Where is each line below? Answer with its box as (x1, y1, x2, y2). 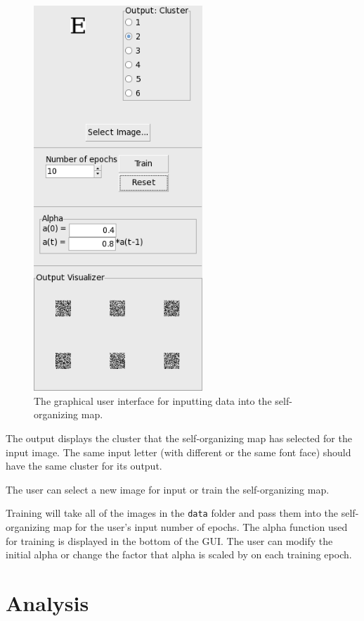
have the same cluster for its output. (6, 458, 162, 473)
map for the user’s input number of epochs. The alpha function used (53, 519, 348, 534)
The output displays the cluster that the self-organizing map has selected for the (6, 430, 352, 445)
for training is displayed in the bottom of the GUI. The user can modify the (6, 533, 333, 548)
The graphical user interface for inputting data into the (34, 393, 272, 408)
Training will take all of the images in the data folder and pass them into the (6, 506, 339, 520)
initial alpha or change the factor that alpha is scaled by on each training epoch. (6, 547, 352, 562)
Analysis (6, 588, 89, 617)
